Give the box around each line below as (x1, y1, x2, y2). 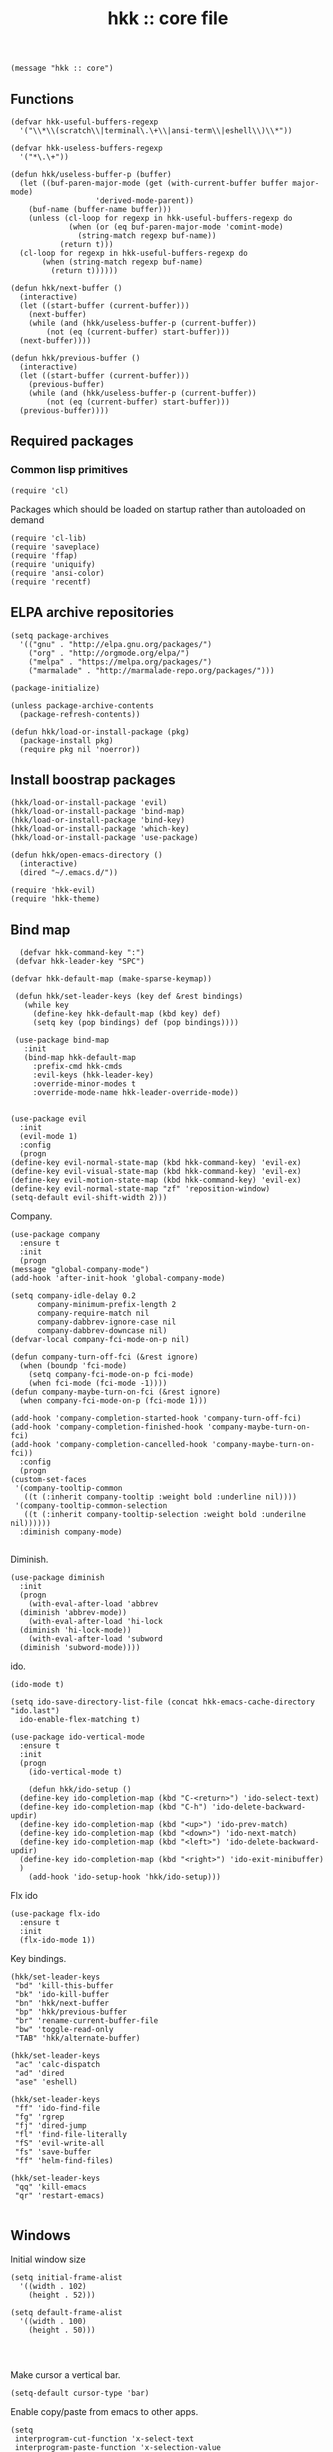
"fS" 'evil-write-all (14, 2138, 105, 2149)
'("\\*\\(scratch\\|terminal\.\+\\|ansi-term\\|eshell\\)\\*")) (19, 126, 293, 136)
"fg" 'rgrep (14, 2112, 65, 2122)
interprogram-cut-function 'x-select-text (14, 2433, 195, 2444)
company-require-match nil (36, 1308, 150, 1319)
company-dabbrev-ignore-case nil (36, 1317, 177, 1327)
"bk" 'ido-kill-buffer (14, 1990, 110, 2000)
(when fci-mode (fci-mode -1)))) (28, 1378, 168, 1389)
